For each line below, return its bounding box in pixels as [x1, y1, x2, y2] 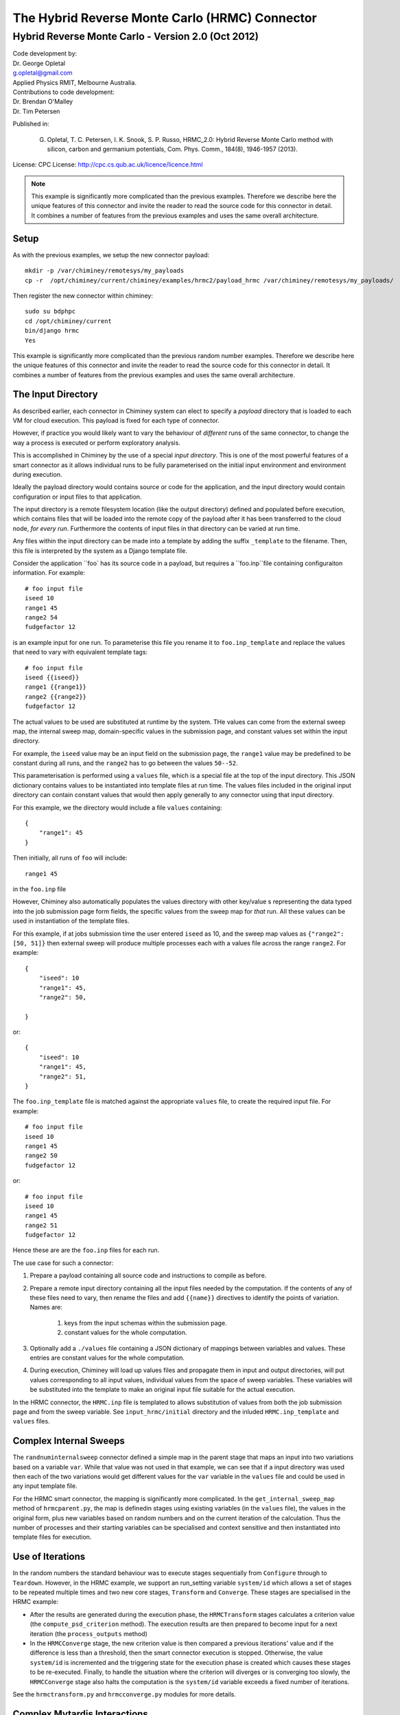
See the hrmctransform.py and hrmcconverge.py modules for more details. [12, 1690, 237, 1698]
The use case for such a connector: [12, 1259, 113, 1267]
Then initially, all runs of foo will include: [12, 854, 128, 862]
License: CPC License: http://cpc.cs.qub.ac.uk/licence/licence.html [12, 161, 203, 169]
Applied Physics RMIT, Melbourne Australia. [12, 78, 137, 86]
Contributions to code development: [12, 88, 115, 96]
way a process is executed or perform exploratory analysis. [12, 438, 181, 447]
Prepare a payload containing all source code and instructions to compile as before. [30, 1271, 267, 1279]
